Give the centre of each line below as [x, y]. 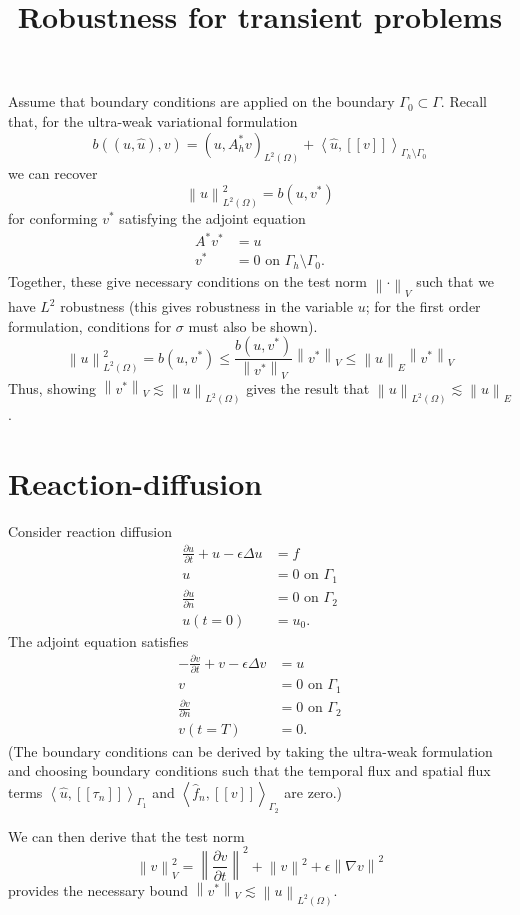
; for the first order [423, 306]
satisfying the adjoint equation [212, 218]
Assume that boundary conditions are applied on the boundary [201, 101]
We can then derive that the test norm [126, 835]
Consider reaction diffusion [90, 530]
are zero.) [313, 791]
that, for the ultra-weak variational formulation [153, 120]
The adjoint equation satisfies [98, 640]
